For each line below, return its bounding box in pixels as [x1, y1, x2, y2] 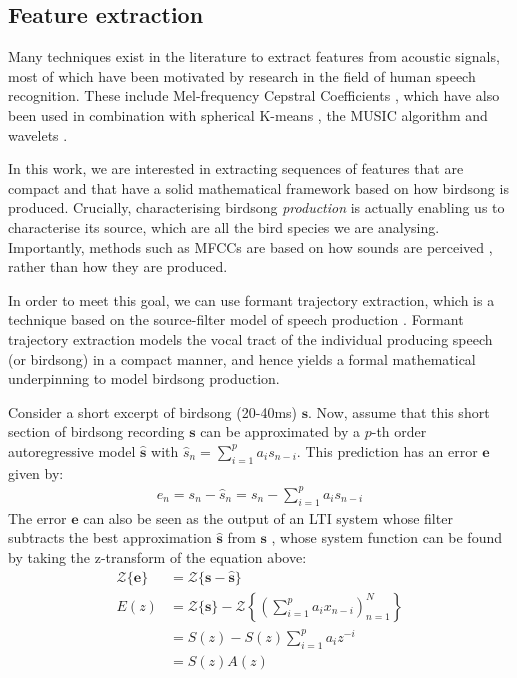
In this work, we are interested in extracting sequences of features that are [8, 158, 464, 179]
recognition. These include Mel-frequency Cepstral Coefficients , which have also [8, 85, 500, 106]
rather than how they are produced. [8, 256, 228, 277]
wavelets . [8, 124, 68, 145]
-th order [371, 421, 427, 442]
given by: [8, 462, 64, 483]
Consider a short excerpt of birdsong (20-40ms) [8, 401, 298, 422]
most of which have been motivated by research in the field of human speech [8, 65, 476, 86]
